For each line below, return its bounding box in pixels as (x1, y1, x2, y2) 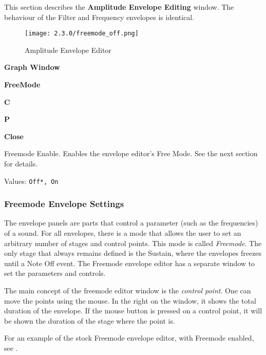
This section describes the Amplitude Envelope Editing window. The (4, 2, 234, 12)
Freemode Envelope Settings (4, 197, 124, 210)
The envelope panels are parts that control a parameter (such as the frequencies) (4, 217, 258, 228)
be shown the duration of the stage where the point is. (4, 315, 175, 326)
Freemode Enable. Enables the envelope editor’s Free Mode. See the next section (4, 148, 258, 159)
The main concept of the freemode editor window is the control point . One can (4, 285, 251, 296)
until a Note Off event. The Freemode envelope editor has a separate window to (4, 257, 255, 268)
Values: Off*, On (4, 175, 59, 186)
